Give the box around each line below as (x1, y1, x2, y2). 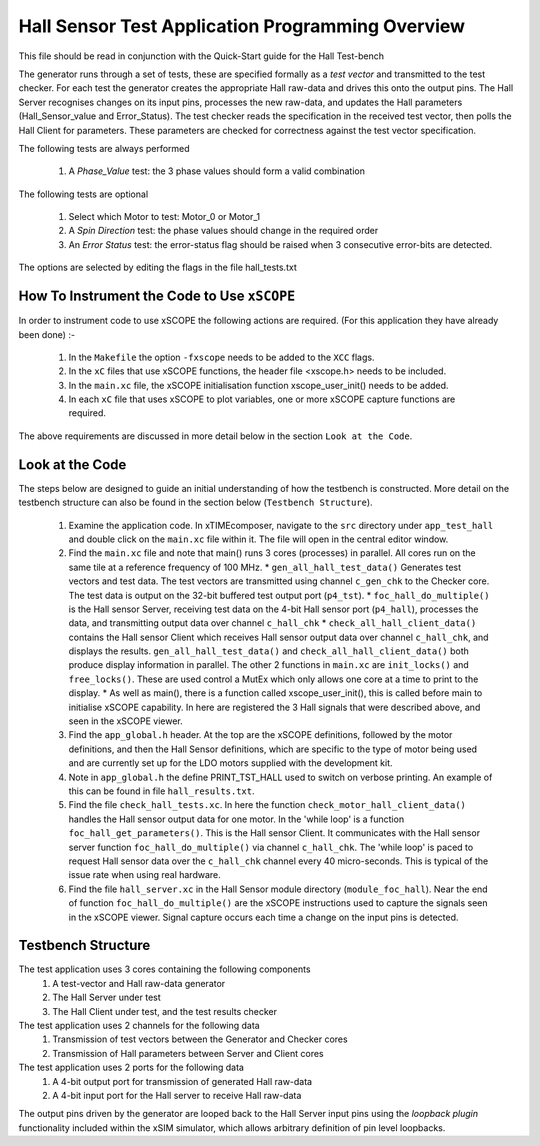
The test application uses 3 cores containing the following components (18, 963, 311, 975)
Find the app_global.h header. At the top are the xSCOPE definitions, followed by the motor (68, 729, 453, 741)
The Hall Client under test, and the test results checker (52, 1005, 277, 1017)
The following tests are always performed (18, 142, 190, 154)
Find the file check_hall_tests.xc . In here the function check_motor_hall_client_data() (68, 799, 467, 811)
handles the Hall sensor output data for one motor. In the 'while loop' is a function (68, 813, 405, 825)
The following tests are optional (18, 188, 149, 200)
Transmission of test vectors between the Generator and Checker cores (52, 1033, 349, 1045)
